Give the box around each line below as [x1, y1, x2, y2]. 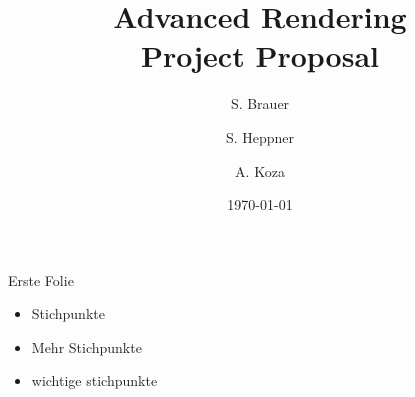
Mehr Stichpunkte [31, 336, 142, 357]
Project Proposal [141, 35, 379, 76]
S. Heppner [225, 126, 295, 147]
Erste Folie [8, 269, 74, 290]
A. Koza [235, 160, 285, 181]
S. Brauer [230, 93, 290, 114]
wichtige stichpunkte [31, 370, 158, 391]
